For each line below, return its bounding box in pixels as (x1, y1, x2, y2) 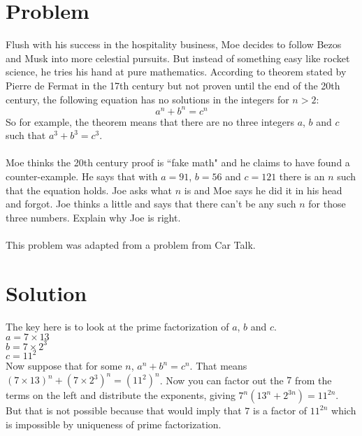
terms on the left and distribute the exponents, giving (6, 388, 236, 402)
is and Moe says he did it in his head (184, 182, 342, 197)
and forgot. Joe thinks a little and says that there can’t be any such (6, 196, 296, 211)
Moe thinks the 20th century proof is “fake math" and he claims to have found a (6, 155, 350, 170)
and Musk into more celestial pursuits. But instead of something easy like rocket (6, 50, 350, 65)
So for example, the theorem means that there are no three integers (6, 114, 294, 129)
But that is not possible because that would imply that (6, 403, 242, 418)
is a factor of (253, 403, 307, 418)
